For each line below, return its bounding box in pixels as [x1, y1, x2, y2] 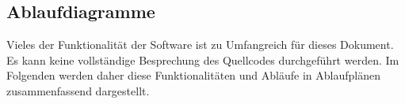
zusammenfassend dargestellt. [6, 82, 150, 98]
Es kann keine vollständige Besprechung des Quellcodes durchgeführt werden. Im [6, 51, 399, 68]
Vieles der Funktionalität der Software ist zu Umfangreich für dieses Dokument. [6, 36, 394, 53]
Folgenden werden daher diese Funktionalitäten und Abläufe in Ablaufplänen [6, 67, 380, 84]
